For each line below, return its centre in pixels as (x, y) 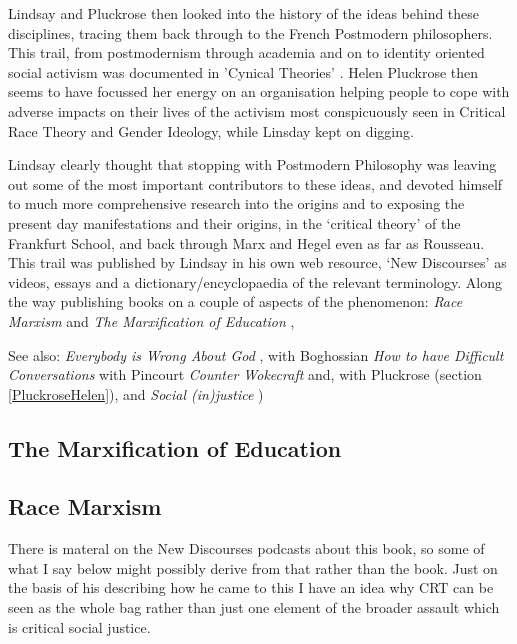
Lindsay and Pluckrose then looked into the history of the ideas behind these (244, 13)
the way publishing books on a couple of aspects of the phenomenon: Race (235, 301)
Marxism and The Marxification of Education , (151, 320)
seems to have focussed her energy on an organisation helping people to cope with (259, 91)
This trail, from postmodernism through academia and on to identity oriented (246, 52)
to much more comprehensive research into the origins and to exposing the (236, 203)
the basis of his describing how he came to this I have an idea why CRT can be (251, 587)
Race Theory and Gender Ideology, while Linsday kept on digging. (211, 130)
